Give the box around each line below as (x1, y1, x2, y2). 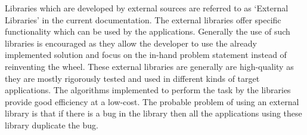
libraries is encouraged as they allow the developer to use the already (5, 36, 257, 49)
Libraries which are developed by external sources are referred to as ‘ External (5, 2, 289, 14)
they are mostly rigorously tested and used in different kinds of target (5, 72, 260, 84)
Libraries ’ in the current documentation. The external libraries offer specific (5, 13, 281, 26)
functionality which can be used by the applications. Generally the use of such (5, 25, 290, 38)
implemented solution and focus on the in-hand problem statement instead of (5, 48, 287, 61)
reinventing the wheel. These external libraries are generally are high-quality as (5, 60, 294, 72)
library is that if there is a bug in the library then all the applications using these (5, 107, 302, 119)
